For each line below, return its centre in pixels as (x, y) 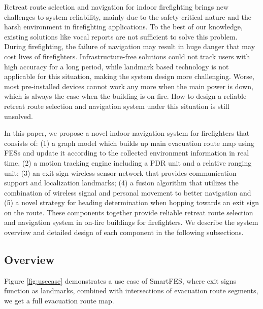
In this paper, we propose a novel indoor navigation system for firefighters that (127, 133)
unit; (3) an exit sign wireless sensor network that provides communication (120, 172)
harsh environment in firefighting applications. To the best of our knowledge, (123, 27)
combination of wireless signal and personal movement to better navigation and (128, 192)
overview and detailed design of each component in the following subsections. (124, 232)
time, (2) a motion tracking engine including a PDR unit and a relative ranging (128, 162)
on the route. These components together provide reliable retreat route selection (129, 212)
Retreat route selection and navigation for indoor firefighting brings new (117, 7)
